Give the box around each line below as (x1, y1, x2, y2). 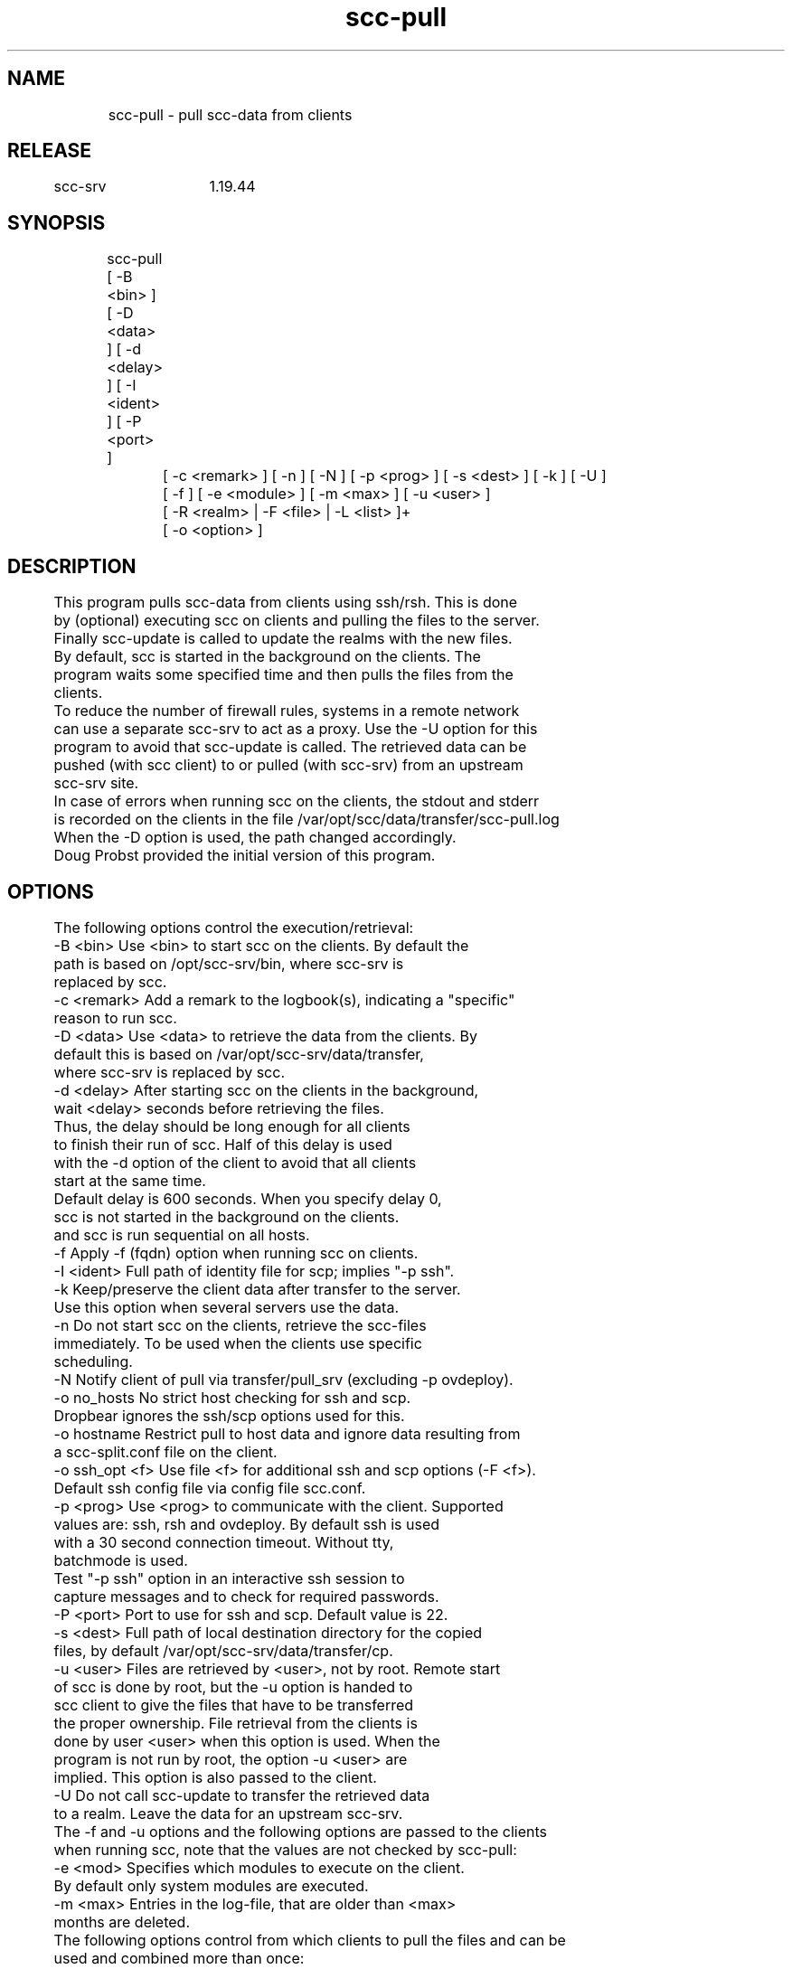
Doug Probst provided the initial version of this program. (53, 846, 436, 865)
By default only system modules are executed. (53, 1876, 369, 1895)
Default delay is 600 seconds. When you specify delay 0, (53, 1189, 442, 1208)
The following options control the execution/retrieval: (53, 918, 414, 937)
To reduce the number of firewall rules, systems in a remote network (53, 702, 520, 721)
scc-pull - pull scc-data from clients (108, 105, 353, 124)
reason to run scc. (53, 1008, 177, 1027)
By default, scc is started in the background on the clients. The (53, 647, 481, 666)
